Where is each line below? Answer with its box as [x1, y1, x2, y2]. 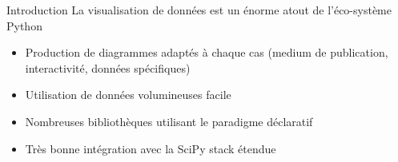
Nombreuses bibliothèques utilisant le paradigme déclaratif [25, 113, 313, 129]
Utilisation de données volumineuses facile [25, 86, 231, 103]
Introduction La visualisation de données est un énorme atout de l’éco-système [6, 2, 392, 18]
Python [6, 17, 42, 34]
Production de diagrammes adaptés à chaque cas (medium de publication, [25, 44, 388, 61]
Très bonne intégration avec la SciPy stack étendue [25, 140, 276, 156]
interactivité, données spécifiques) [25, 59, 191, 76]
